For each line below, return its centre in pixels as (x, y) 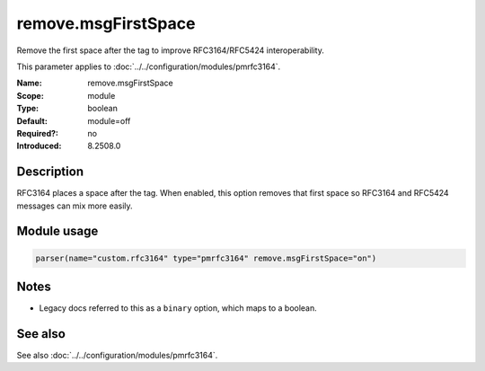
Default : (32, 120)
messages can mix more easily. (75, 206)
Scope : (30, 95)
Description (50, 172)
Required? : (37, 133)
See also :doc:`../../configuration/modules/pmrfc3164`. (117, 355)
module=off (109, 120)
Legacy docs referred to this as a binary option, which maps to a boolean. (178, 308)
